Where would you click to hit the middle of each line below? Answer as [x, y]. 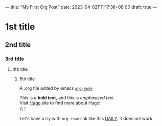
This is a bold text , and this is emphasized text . [67, 98]
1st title [20, 27]
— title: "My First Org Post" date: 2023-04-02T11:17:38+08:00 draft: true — [81, 7]
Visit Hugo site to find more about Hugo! [60, 103]
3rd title [15, 59]
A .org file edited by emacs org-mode [56, 88]
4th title [20, 69]
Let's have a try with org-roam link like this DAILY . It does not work [86, 118]
